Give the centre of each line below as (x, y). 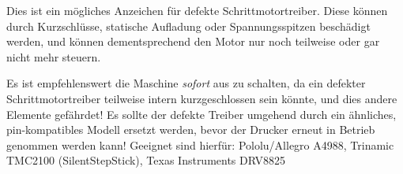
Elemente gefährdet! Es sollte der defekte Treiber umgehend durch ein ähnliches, (201, 114)
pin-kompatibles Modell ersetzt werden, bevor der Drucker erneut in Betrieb (191, 130)
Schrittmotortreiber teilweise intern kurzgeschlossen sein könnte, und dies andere (202, 98)
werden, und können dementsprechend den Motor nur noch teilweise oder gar (193, 41)
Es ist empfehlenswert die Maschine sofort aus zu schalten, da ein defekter (186, 83)
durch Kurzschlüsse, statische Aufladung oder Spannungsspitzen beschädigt (188, 26)
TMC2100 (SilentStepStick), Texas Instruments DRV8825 (146, 160)
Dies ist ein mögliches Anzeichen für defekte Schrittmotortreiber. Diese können (197, 10)
